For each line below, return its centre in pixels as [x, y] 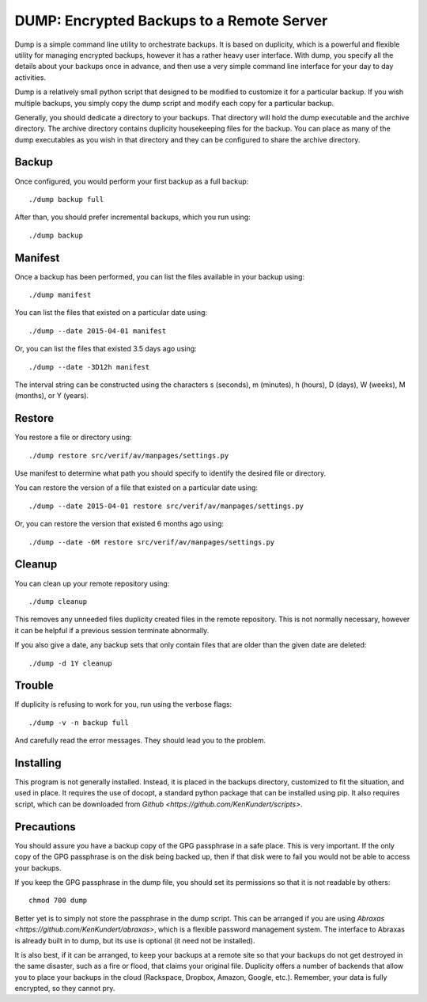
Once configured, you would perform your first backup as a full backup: [132, 181]
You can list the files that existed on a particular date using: [111, 313]
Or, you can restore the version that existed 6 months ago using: [119, 524]
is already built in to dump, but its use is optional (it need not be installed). [135, 940]
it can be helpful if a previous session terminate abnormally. [112, 630]
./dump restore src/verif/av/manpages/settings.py [129, 455]
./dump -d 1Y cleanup [70, 663]
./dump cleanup [58, 601]
